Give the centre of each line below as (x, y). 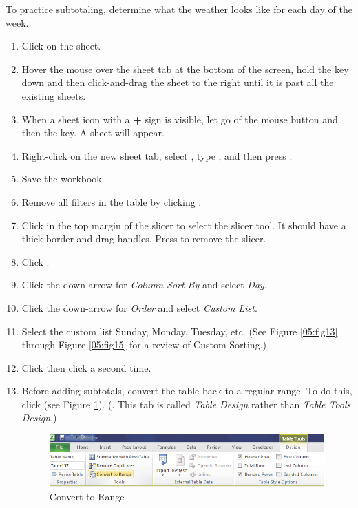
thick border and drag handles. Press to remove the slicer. (144, 239)
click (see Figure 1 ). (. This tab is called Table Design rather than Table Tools (186, 404)
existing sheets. (54, 95)
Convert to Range (87, 496)
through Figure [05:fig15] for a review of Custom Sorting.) (144, 345)
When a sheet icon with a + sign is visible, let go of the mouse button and (180, 119)
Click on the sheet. (61, 46)
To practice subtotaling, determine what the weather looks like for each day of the (179, 9)
